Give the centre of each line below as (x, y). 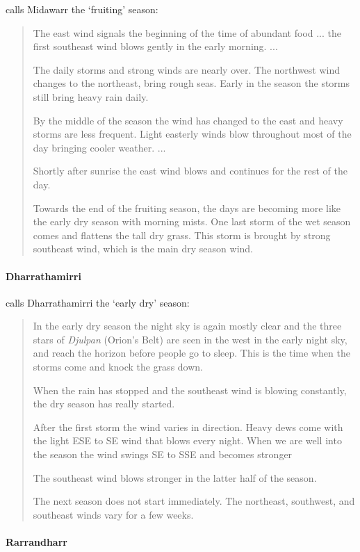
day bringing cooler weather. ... (99, 147)
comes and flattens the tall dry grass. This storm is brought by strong (182, 235)
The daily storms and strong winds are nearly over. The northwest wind (187, 69)
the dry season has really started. (104, 404)
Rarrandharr (36, 542)
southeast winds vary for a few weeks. (113, 514)
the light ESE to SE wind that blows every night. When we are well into (187, 440)
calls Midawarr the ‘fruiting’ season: (82, 9)
